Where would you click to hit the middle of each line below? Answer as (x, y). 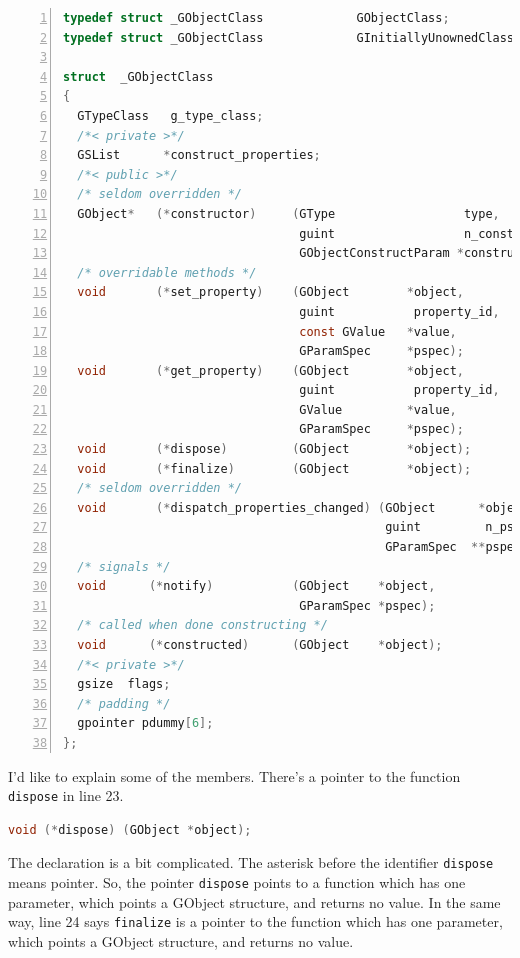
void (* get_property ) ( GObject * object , (270, 370)
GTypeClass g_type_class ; (170, 115)
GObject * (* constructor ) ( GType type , (288, 213)
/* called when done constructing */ (202, 625)
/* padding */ (124, 703)
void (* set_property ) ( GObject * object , (270, 292)
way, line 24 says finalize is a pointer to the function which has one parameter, (255, 921)
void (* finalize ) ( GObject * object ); (274, 468)
